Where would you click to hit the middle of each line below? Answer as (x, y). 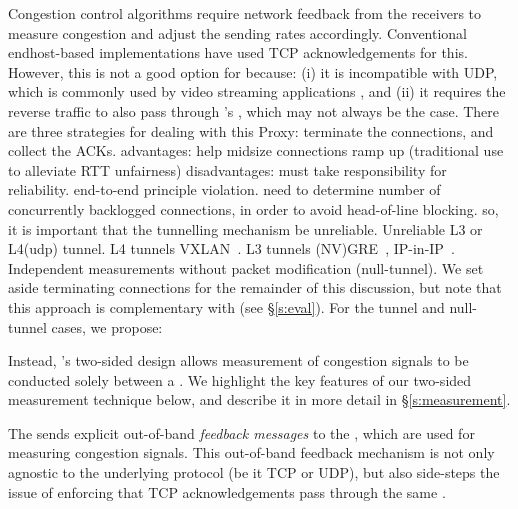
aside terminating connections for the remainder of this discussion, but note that (255, 287)
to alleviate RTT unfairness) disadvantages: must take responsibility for (227, 169)
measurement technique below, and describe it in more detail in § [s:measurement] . (259, 399)
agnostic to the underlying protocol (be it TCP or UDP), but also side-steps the (254, 472)
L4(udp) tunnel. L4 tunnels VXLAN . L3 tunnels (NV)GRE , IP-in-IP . (231, 248)
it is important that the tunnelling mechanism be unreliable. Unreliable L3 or (245, 228)
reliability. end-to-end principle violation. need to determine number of (224, 189)
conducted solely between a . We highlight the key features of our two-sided (240, 379)
